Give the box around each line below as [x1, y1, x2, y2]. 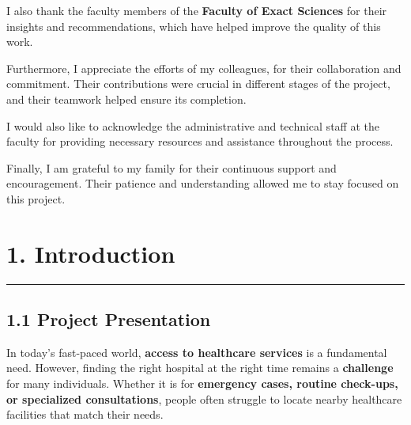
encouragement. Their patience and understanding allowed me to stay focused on [6, 175, 399, 192]
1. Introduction [6, 237, 175, 269]
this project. [6, 190, 66, 207]
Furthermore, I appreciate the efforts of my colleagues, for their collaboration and [6, 59, 402, 76]
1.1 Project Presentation [6, 307, 211, 332]
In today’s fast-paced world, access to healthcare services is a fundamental [6, 343, 387, 360]
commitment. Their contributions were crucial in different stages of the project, [6, 75, 390, 92]
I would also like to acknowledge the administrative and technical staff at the [6, 117, 379, 134]
